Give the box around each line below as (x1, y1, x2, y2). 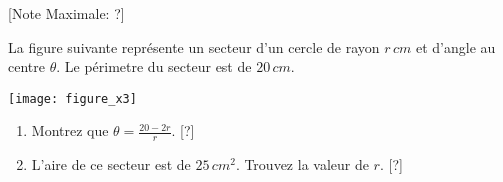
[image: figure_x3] (8, 91, 137, 106)
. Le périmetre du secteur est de (56, 56, 252, 77)
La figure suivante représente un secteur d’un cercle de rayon (8, 36, 380, 57)
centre (8, 56, 45, 77)
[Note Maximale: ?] (8, 3, 125, 23)
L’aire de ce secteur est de (31, 154, 191, 175)
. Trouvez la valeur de (235, 154, 369, 175)
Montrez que (31, 120, 109, 141)
